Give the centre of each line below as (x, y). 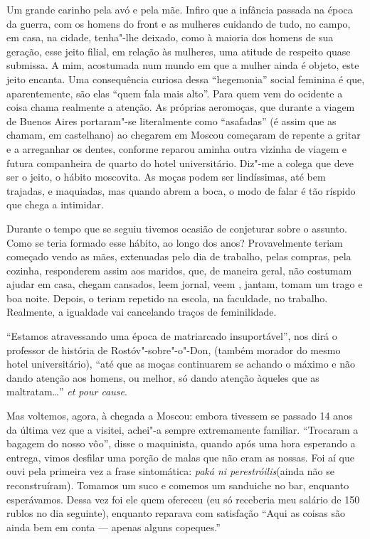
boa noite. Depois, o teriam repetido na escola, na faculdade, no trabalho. (167, 298)
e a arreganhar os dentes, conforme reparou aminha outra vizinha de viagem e (176, 148)
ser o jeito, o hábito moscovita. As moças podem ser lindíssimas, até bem (166, 177)
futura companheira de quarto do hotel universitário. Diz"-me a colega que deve (180, 162)
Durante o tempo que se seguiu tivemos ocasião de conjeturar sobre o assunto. (177, 228)
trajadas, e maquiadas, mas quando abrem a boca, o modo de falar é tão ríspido (181, 190)
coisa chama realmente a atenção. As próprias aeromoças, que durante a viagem (181, 107)
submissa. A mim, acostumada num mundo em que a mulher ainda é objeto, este (183, 65)
